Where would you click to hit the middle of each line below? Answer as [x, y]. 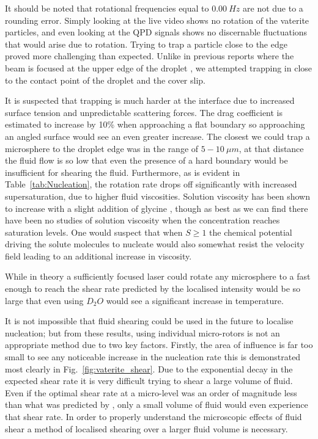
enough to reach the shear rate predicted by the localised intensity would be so [153, 288]
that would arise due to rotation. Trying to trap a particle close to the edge [146, 44]
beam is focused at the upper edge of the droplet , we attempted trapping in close [158, 67]
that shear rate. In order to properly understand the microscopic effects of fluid [153, 416]
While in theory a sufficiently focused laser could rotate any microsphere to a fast [158, 276]
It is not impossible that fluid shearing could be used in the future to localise [149, 321]
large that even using [44, 300]
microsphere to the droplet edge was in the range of [102, 148]
